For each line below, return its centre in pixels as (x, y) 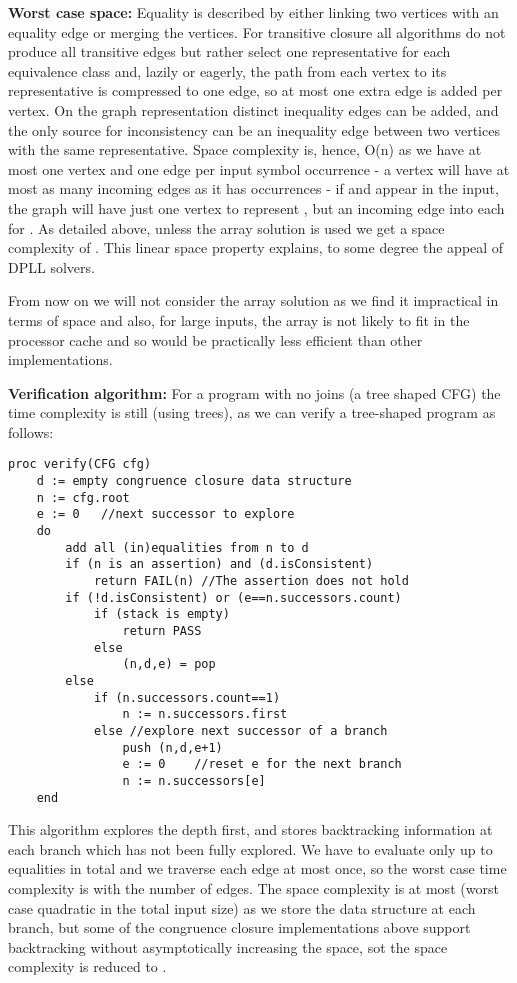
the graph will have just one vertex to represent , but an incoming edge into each (256, 207)
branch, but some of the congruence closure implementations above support (239, 927)
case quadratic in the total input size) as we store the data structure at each (242, 907)
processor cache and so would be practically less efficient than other (215, 339)
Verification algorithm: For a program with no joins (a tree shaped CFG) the (254, 392)
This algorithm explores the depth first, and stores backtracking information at (250, 829)
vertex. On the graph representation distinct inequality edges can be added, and (253, 109)
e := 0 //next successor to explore (165, 514)
